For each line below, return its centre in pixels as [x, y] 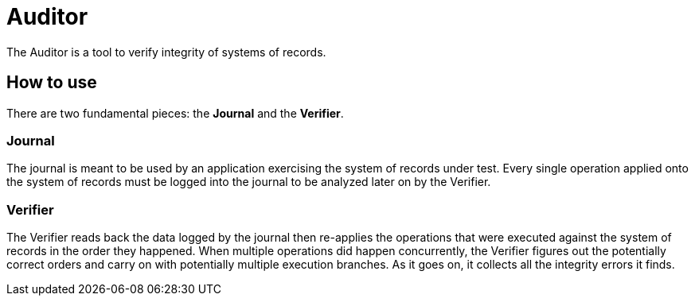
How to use [52, 83]
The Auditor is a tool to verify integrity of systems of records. [166, 52]
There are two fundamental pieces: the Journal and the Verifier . [175, 113]
